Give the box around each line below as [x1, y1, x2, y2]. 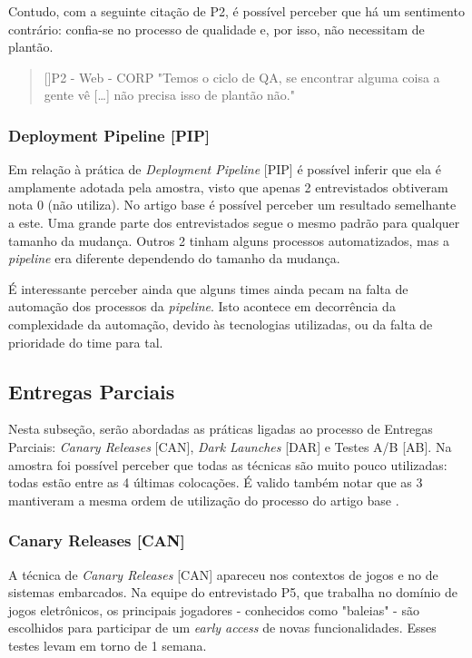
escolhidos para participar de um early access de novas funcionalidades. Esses [8, 618, 437, 637]
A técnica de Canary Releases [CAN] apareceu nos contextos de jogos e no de [8, 565, 438, 584]
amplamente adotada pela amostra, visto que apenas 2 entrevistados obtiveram [8, 177, 448, 196]
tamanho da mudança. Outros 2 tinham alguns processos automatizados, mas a [8, 231, 449, 250]
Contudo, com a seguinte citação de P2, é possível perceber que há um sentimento [8, 2, 465, 20]
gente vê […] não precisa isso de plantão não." [44, 85, 295, 104]
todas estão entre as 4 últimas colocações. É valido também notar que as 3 [8, 473, 423, 492]
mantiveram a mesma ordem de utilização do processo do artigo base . [8, 490, 399, 509]
